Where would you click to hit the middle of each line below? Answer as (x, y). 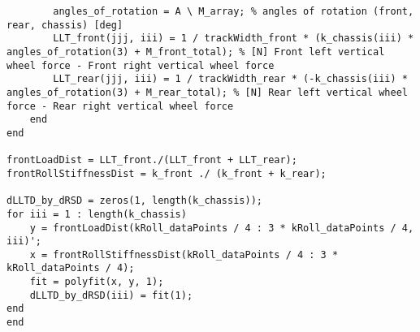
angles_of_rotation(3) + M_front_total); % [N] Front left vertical (196, 52)
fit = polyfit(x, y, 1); (97, 282)
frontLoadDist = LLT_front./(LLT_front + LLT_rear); (152, 160)
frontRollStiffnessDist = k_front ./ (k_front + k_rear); (167, 173)
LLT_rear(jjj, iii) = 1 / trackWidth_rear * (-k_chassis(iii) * (230, 79)
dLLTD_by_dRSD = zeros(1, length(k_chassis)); (134, 201)
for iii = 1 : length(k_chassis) (97, 214)
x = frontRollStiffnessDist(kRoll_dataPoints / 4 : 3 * (184, 254)
